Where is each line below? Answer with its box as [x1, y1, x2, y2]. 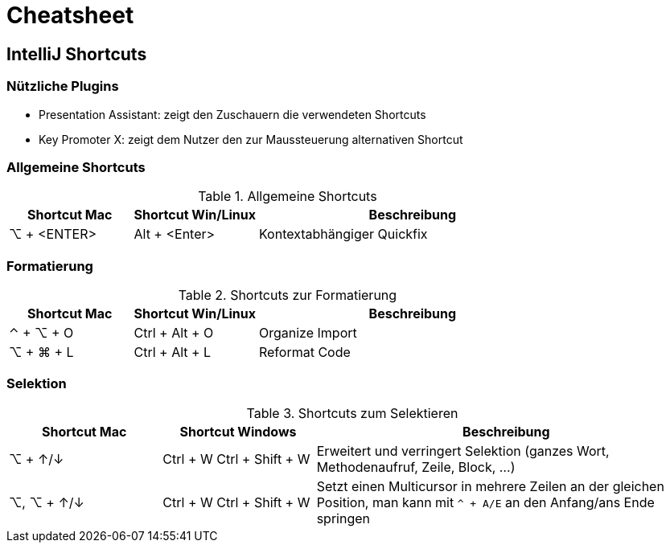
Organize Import [258, 325, 357, 342]
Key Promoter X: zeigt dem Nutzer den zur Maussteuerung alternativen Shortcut [39, 132, 463, 146]
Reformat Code [258, 344, 351, 361]
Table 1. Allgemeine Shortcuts [198, 188, 377, 205]
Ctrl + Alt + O [134, 325, 214, 342]
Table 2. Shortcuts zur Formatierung [178, 287, 397, 304]
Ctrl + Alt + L [134, 344, 212, 361]
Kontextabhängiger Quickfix [258, 226, 428, 243]
